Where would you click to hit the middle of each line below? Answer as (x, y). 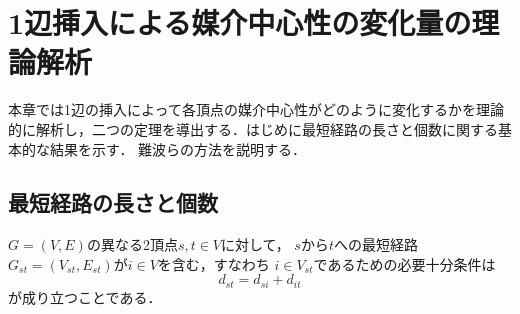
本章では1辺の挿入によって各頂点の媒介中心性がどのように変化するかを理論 (256, 109)
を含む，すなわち (213, 263)
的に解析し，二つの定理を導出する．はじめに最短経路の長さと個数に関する (253, 128)
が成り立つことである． (85, 296)
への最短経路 (375, 244)
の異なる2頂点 (132, 244)
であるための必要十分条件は (404, 263)
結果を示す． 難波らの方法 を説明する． (178, 148)
